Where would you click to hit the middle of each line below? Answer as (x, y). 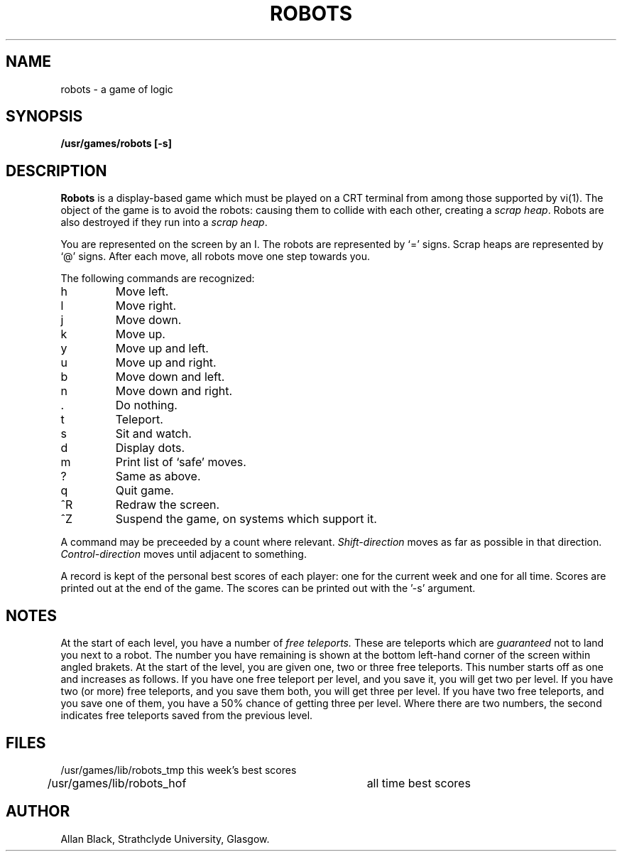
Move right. (146, 306)
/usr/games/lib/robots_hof (117, 783)
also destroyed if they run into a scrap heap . (164, 222)
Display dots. (150, 448)
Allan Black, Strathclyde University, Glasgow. (165, 839)
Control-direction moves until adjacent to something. (184, 554)
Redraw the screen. (168, 505)
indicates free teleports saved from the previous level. (187, 716)
